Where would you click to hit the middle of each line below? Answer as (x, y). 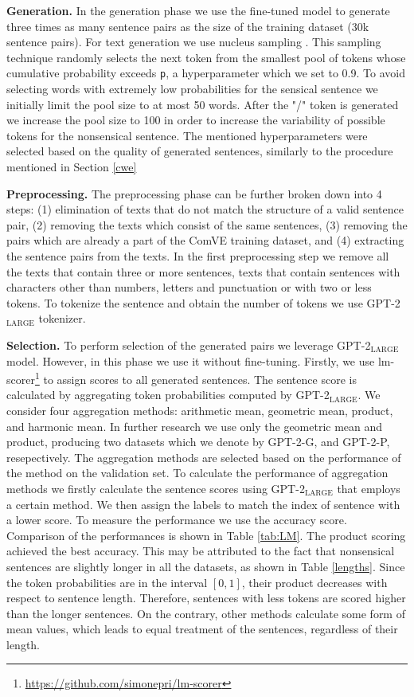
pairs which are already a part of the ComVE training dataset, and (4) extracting (205, 240)
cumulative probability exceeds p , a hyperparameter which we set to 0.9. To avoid (206, 73)
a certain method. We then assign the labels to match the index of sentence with (203, 504)
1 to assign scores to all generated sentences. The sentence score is (195, 378)
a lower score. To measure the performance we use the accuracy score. (177, 520)
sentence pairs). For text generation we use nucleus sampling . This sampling (194, 42)
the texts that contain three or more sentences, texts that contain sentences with (203, 271)
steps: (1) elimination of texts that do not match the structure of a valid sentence (205, 209)
